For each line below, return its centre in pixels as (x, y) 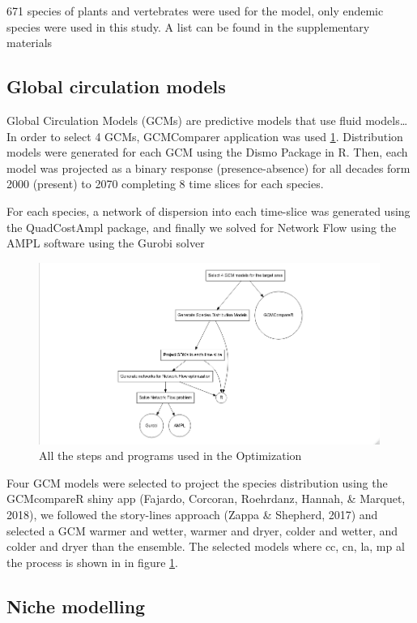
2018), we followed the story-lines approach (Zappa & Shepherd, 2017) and (192, 514)
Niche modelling (76, 606)
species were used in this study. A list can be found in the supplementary (188, 26)
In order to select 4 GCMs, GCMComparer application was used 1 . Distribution (205, 136)
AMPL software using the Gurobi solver (106, 243)
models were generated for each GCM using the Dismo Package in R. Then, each (207, 152)
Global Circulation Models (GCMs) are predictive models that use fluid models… (207, 120)
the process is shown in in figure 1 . (92, 562)
